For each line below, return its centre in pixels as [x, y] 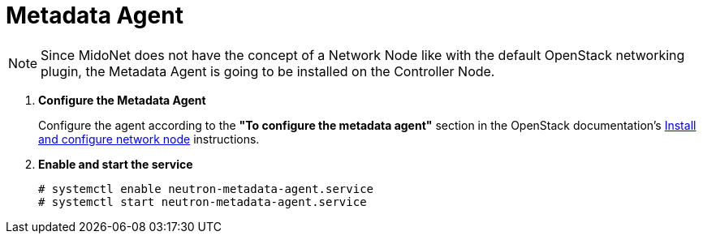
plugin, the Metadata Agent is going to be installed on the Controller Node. [268, 71]
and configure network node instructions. [149, 139]
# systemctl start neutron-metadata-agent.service [203, 201]
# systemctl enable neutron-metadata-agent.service [206, 189]
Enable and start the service [116, 164]
